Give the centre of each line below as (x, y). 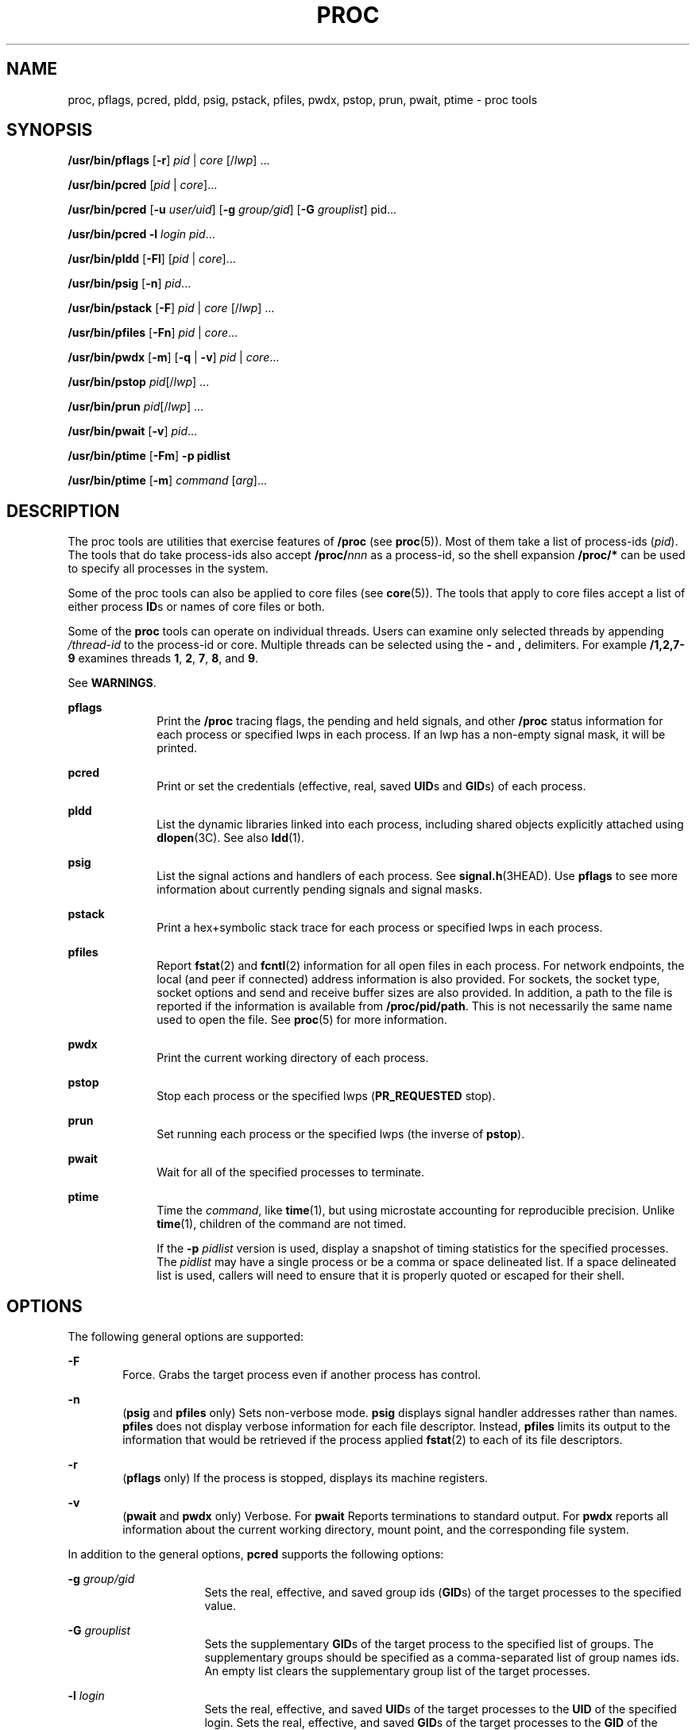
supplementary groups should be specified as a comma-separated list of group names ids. (442, 1658)
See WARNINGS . (112, 683)
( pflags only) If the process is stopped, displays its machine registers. (305, 1478)
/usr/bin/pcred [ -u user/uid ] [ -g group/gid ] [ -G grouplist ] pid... (232, 210)
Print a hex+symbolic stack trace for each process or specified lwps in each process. (380, 928)
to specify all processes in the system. (168, 569)
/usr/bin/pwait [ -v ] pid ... (133, 431)
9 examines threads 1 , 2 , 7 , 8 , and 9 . (163, 658)
